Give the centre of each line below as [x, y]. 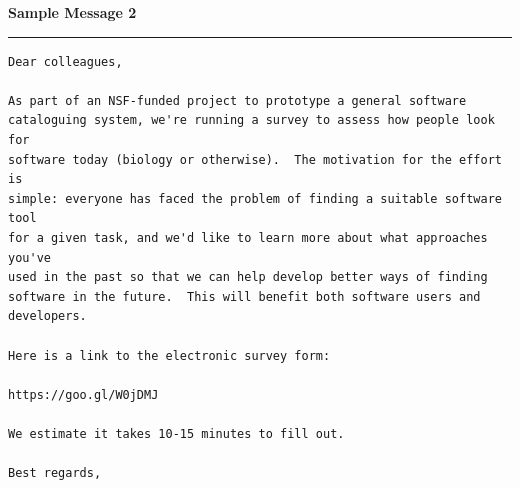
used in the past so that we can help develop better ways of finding [248, 277]
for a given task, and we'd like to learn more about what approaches [248, 237]
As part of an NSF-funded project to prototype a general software [237, 100]
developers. [47, 316]
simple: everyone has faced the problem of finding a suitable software [255, 198]
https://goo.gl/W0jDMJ [83, 394]
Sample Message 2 [72, 12]
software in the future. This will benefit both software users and [244, 296]
